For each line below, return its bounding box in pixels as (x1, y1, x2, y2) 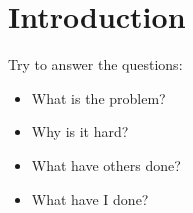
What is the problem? (31, 87, 166, 108)
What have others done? (31, 154, 181, 175)
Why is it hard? (31, 121, 129, 142)
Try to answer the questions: (8, 54, 183, 75)
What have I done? (31, 188, 149, 209)
